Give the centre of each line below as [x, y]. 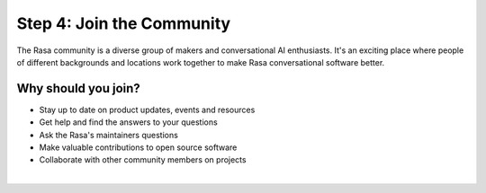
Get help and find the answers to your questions [128, 122]
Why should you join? [79, 88]
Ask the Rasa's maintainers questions [109, 135]
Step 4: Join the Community [124, 23]
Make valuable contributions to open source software [138, 147]
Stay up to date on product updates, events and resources [147, 110]
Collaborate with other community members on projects [143, 160]
